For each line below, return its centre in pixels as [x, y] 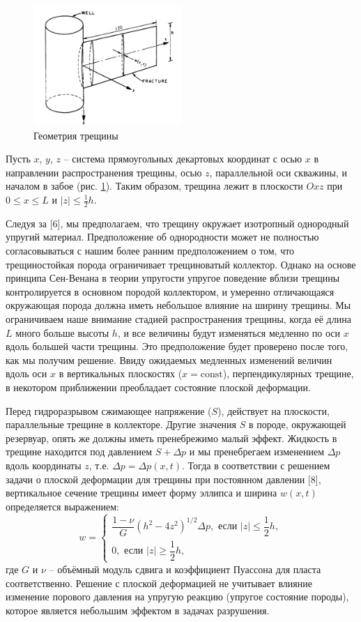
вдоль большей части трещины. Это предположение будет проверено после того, [177, 346]
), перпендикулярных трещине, [288, 373]
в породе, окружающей [297, 424]
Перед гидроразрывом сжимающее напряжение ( [109, 410]
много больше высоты [62, 332]
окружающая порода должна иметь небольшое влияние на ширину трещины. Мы [178, 305]
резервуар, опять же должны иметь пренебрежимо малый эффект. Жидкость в [171, 438]
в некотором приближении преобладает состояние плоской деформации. [158, 387]
